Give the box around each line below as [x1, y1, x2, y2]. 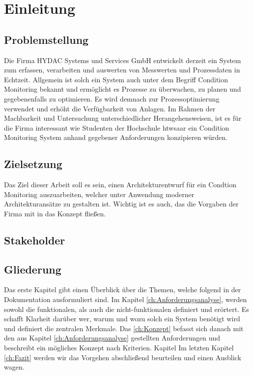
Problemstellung [4, 32, 89, 47]
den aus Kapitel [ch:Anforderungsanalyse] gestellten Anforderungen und [4, 333, 220, 343]
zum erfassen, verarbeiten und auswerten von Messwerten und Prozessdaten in [4, 65, 240, 75]
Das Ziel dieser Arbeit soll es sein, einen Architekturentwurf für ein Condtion [4, 179, 236, 190]
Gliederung [4, 261, 61, 276]
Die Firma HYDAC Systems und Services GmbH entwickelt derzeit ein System [4, 55, 241, 65]
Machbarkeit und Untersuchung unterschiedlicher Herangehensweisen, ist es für [4, 113, 242, 123]
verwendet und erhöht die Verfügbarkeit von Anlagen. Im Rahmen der [4, 103, 216, 113]
